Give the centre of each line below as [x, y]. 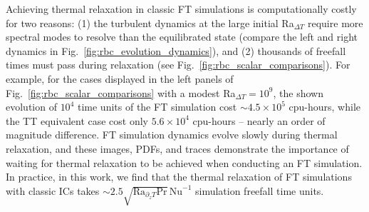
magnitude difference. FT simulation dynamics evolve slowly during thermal [172, 135]
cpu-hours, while [325, 107]
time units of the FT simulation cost [157, 107]
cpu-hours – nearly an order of [259, 120]
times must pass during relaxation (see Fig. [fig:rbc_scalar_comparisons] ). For [178, 65]
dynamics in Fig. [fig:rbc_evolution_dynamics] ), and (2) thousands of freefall [176, 50]
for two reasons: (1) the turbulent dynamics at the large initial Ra [150, 22]
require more [335, 22]
